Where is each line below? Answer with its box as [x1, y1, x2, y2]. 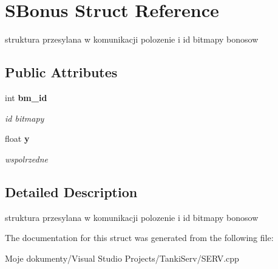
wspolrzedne [5, 152, 49, 165]
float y [5, 132, 30, 145]
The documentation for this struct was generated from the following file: [5, 231, 274, 244]
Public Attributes [5, 63, 118, 82]
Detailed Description [5, 182, 138, 201]
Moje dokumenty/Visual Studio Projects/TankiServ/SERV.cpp [5, 251, 239, 264]
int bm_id [5, 91, 47, 103]
